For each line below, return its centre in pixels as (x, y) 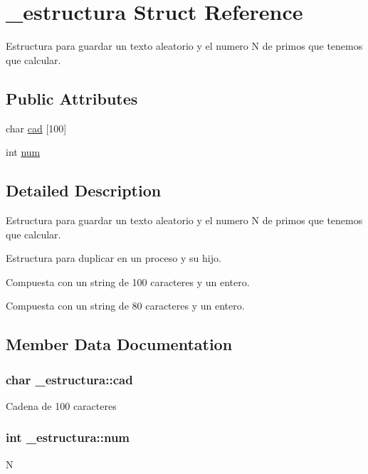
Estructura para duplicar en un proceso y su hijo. (114, 258)
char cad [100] (36, 128)
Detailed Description (84, 190)
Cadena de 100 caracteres (61, 405)
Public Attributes (72, 98)
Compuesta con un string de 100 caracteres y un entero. (128, 281)
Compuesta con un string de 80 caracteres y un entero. (125, 306)
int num (23, 152)
